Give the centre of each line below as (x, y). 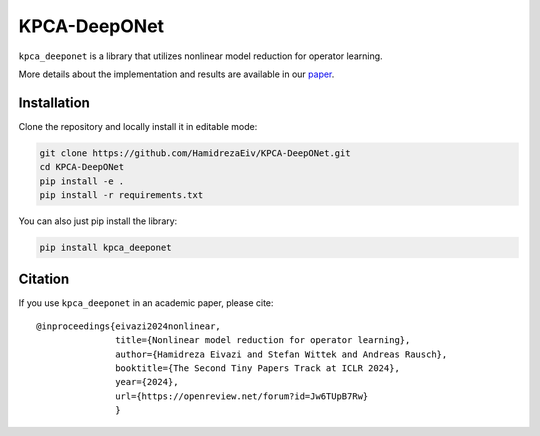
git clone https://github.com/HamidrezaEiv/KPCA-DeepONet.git (195, 153)
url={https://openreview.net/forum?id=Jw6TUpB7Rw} (242, 396)
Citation (44, 279)
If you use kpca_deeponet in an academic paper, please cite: (146, 303)
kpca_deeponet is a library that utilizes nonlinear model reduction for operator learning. (201, 56)
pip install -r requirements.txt (121, 195)
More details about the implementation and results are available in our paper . (176, 74)
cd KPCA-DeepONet (82, 167)
